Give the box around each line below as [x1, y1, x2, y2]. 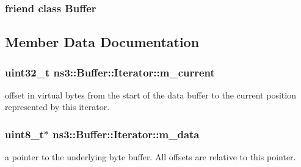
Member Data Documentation [5, 32, 200, 51]
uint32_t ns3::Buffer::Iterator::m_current [5, 64, 215, 80]
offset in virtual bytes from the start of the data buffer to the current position [5, 88, 296, 101]
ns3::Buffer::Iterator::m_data [53, 126, 200, 141]
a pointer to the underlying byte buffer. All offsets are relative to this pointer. [5, 150, 296, 163]
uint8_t [5, 126, 44, 141]
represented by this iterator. [5, 100, 110, 113]
